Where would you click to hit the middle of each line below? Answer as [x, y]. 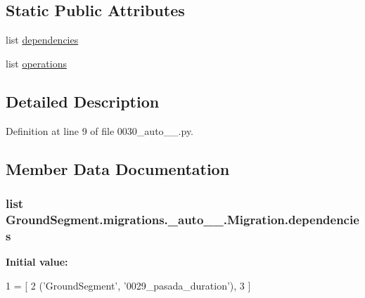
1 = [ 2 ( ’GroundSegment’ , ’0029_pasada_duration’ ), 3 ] [128, 285]
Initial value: [37, 262]
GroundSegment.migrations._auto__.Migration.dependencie [182, 219]
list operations [36, 63]
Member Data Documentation [118, 168]
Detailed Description [83, 101]
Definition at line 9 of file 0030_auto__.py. [100, 130]
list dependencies [42, 40]
